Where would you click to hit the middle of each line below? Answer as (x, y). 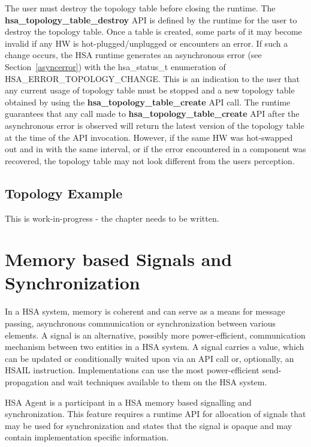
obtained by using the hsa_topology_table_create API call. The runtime (148, 102)
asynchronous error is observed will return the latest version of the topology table (155, 125)
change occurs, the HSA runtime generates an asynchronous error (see (133, 55)
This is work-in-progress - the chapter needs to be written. (112, 218)
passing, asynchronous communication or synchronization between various (141, 323)
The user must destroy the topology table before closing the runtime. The (140, 8)
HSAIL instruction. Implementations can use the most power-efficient (132, 370)
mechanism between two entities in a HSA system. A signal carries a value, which (155, 347)
